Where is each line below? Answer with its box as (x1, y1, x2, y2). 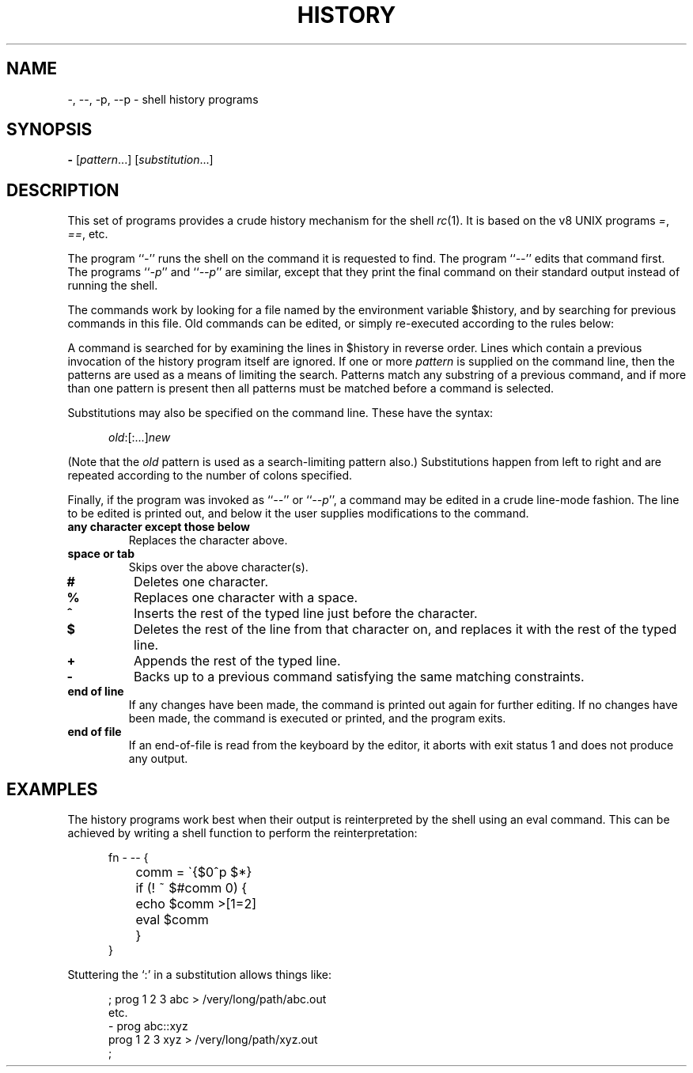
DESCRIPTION (6, 180, 119, 200)
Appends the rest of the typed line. (133, 653, 341, 669)
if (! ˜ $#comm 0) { (135, 880, 248, 897)
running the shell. (67, 279, 158, 293)
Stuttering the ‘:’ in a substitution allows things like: (67, 968, 332, 982)
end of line (67, 684, 124, 699)
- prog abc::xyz (108, 1019, 188, 1033)
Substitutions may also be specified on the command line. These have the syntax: (67, 406, 494, 420)
